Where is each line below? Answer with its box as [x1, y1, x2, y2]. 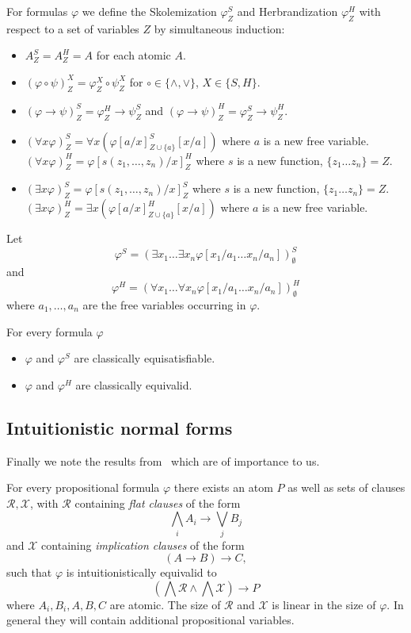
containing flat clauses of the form [74, 494, 241, 511]
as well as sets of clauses [287, 479, 405, 496]
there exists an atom [173, 479, 273, 496]
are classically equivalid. [75, 376, 192, 393]
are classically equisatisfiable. [74, 350, 215, 366]
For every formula [6, 323, 93, 340]
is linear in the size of [272, 596, 376, 612]
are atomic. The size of [109, 596, 221, 612]
